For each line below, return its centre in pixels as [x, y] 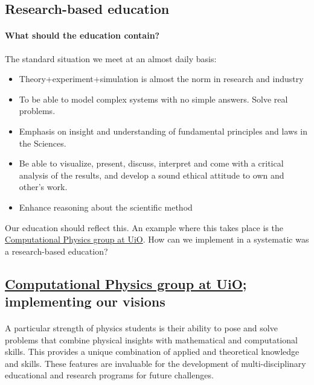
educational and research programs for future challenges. [109, 375]
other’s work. [43, 187]
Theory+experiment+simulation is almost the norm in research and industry [161, 79]
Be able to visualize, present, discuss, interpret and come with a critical [151, 163]
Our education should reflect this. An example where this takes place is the [144, 227]
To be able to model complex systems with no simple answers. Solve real [153, 99]
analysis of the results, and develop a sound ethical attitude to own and [152, 175]
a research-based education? [56, 251]
